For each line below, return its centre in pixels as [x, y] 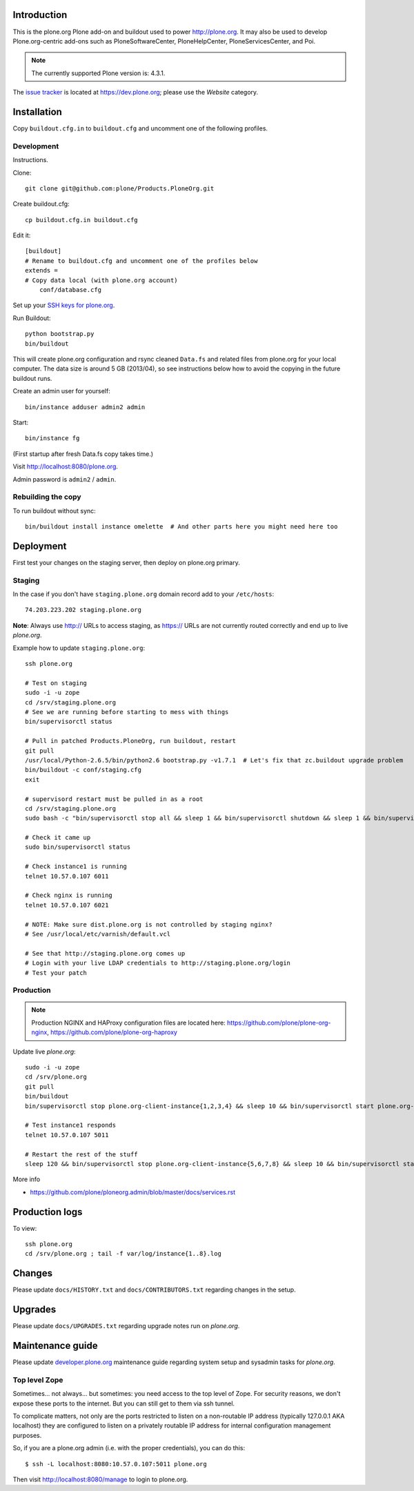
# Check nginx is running [69, 896]
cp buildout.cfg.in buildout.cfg [81, 220]
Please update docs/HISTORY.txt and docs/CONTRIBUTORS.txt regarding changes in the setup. [154, 1290]
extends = [41, 270]
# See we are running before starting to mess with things [127, 712]
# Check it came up [58, 838]
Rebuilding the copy [47, 497]
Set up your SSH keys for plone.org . [64, 305]
